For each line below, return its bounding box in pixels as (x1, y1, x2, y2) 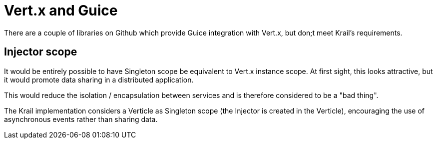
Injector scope (4, 45, 77, 58)
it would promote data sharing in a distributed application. (4, 75, 194, 84)
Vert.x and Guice (4, 2, 118, 19)
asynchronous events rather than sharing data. (4, 114, 158, 123)
